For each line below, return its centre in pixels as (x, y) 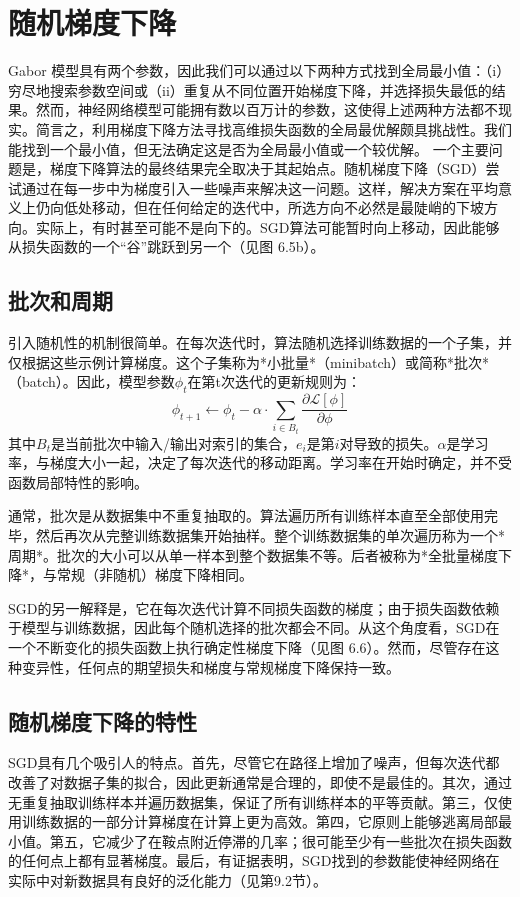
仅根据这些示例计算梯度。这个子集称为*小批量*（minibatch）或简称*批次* (249, 361)
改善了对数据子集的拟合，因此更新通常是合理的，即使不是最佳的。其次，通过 (260, 782)
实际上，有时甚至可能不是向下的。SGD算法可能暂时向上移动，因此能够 (267, 226)
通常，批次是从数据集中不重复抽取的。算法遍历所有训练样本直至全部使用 (246, 515)
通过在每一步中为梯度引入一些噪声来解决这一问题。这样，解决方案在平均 (259, 187)
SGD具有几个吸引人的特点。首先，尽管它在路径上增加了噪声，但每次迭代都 (254, 762)
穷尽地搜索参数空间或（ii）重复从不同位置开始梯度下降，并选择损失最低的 (250, 89)
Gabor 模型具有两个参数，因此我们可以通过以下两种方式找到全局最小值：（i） (259, 70)
